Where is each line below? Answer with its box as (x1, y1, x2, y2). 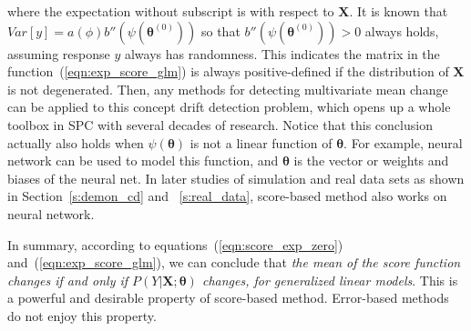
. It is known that (349, 2, 448, 20)
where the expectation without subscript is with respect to (7, 2, 334, 20)
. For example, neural (343, 133, 463, 152)
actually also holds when (7, 133, 144, 152)
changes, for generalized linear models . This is (201, 270, 458, 289)
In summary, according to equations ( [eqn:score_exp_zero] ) (7, 235, 343, 254)
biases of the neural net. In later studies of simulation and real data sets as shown (7, 168, 465, 187)
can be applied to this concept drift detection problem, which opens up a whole (7, 97, 451, 116)
